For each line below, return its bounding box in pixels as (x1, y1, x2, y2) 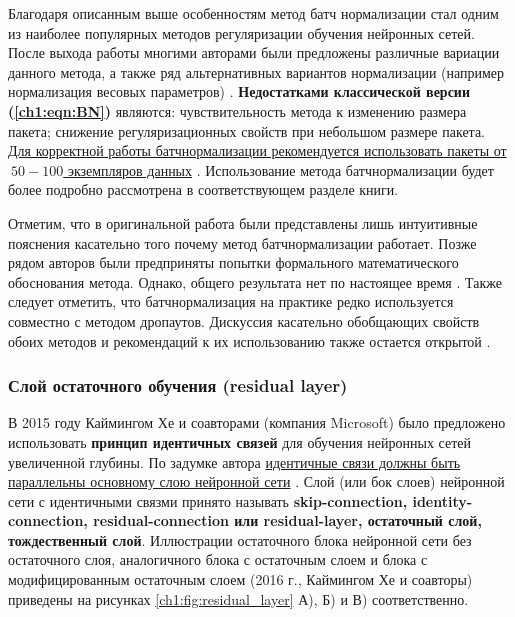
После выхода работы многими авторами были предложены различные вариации (8, 42, 500, 63)
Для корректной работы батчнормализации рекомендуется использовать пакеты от (8, 140, 507, 161)
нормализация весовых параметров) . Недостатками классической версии (8, 81, 470, 102)
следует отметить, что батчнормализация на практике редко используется (8, 291, 454, 312)
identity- (412, 490, 473, 511)
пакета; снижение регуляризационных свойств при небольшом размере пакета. (8, 120, 486, 141)
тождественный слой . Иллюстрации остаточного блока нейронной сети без (8, 529, 472, 550)
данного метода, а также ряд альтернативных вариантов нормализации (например (8, 61, 505, 82)
